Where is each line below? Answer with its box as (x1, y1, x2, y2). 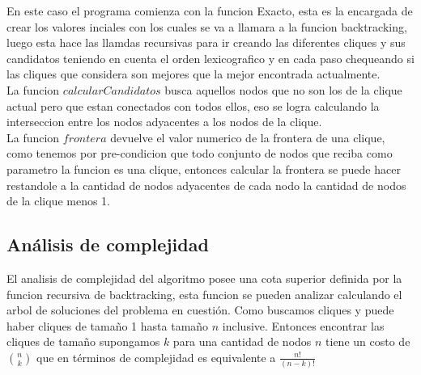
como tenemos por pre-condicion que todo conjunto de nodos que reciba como (6, 145, 393, 162)
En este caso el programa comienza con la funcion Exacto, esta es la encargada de (6, 2, 413, 19)
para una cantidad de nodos (172, 333, 312, 350)
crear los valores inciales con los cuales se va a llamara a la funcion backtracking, (6, 18, 407, 35)
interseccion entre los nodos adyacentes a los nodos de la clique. (6, 113, 322, 130)
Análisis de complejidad (6, 232, 209, 257)
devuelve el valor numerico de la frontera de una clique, (110, 129, 385, 145)
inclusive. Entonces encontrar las (222, 317, 385, 334)
